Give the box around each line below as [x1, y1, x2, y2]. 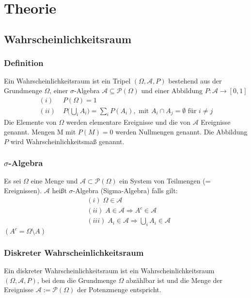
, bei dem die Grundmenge [37, 275, 116, 285]
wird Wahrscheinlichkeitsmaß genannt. [10, 136, 125, 146]
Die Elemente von [4, 117, 57, 127]
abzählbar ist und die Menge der [125, 275, 222, 285]
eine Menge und [31, 176, 78, 186]
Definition [4, 57, 44, 69]
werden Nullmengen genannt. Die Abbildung [115, 127, 248, 137]
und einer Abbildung [141, 85, 203, 95]
